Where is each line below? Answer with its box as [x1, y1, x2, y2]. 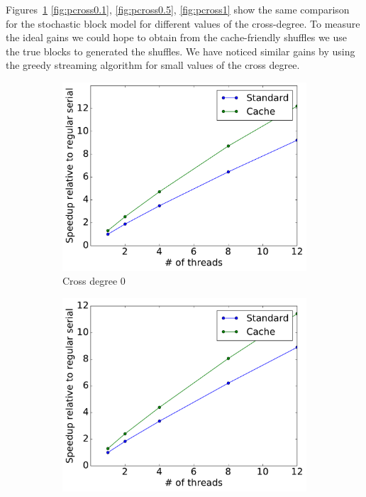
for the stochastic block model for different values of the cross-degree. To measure [6, 16, 360, 31]
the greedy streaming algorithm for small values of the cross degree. [6, 58, 300, 72]
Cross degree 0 [62, 273, 126, 288]
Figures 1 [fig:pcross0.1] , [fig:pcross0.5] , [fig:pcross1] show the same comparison [6, 2, 350, 16]
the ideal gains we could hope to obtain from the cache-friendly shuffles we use [6, 30, 348, 45]
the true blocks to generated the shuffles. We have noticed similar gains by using [6, 43, 355, 58]
